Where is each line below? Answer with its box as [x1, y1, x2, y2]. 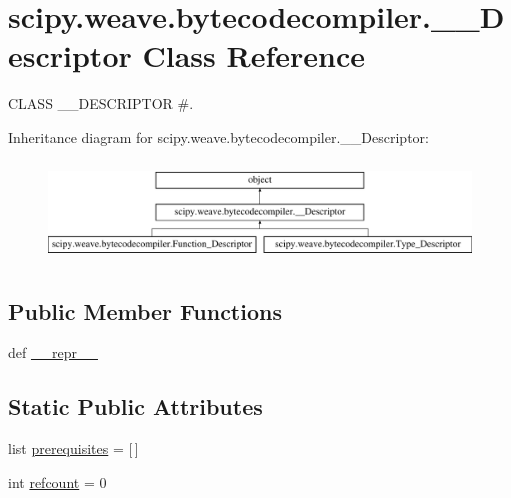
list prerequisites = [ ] [8, 438, 139, 459]
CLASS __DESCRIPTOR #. [8, 93, 194, 114]
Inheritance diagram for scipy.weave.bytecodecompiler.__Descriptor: [8, 126, 429, 147]
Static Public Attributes [8, 391, 263, 422]
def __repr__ [8, 342, 98, 363]
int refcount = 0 [8, 471, 107, 492]
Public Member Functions [8, 295, 282, 326]
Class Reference [142, 35, 365, 76]
